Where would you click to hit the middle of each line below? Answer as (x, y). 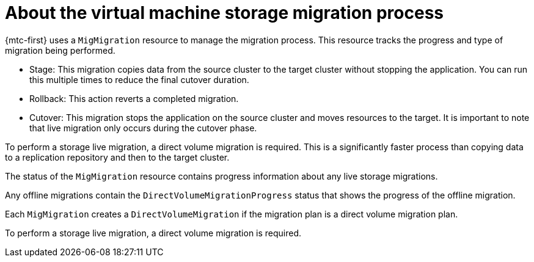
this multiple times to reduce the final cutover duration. (139, 79)
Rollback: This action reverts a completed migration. (134, 98)
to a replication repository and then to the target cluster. (117, 157)
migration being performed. (60, 50)
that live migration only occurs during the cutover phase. (143, 128)
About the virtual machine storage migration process (224, 13)
